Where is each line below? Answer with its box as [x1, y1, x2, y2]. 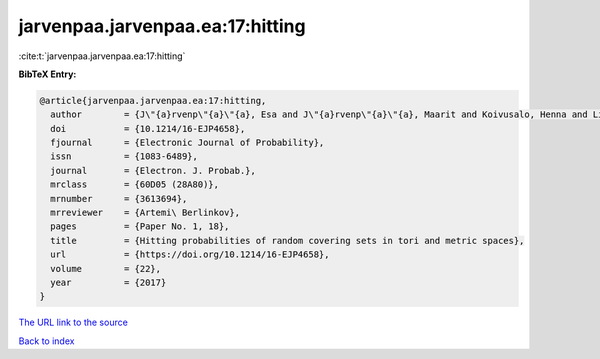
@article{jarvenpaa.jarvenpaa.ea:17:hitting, [39, 95, 267, 106]
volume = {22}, [50, 263, 162, 274]
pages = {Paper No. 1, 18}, [50, 221, 230, 232]
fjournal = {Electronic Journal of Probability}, [50, 137, 325, 149]
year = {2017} [50, 277, 167, 288]
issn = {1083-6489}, [50, 151, 199, 162]
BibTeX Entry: [18, 68, 77, 80]
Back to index [18, 335, 75, 347]
